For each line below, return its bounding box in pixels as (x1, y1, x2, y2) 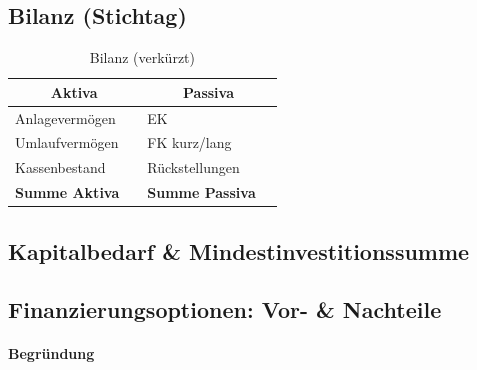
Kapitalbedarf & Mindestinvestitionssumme (8, 235, 470, 266)
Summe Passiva (147, 182, 256, 203)
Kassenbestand (15, 157, 106, 178)
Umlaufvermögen (15, 132, 119, 153)
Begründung (8, 343, 95, 364)
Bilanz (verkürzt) (89, 47, 195, 68)
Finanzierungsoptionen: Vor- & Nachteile (8, 294, 442, 325)
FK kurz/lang (147, 132, 232, 153)
